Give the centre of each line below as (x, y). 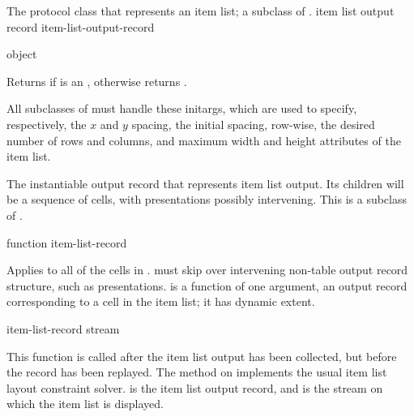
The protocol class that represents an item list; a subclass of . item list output (201, 11)
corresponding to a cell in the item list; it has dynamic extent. (161, 301)
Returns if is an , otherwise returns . (97, 81)
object (22, 54)
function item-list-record (67, 242)
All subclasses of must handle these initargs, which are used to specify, (182, 108)
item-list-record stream (63, 328)
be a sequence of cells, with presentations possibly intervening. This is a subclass (207, 199)
